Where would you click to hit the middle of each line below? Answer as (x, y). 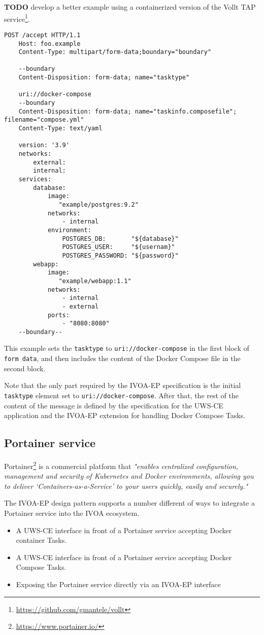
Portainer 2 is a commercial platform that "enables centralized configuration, (121, 465)
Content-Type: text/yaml (60, 129)
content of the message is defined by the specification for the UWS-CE (114, 405)
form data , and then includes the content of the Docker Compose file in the (122, 358)
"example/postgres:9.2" (98, 204)
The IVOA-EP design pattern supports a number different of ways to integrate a (129, 503)
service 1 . (17, 18)
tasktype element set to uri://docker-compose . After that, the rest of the (121, 395)
